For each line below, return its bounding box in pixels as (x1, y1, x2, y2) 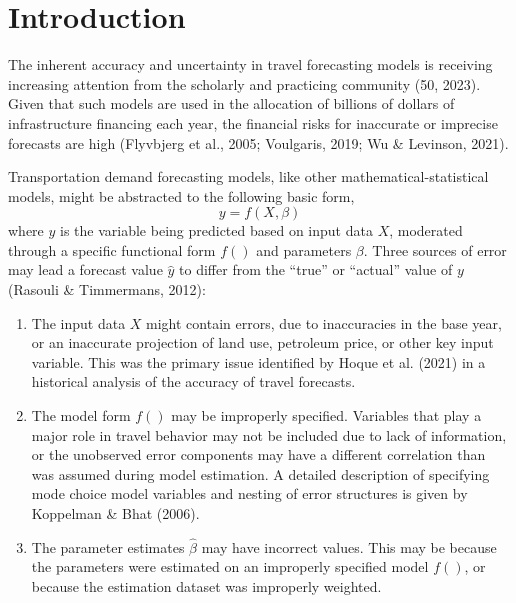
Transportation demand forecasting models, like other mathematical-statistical (8, 166, 489, 187)
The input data (31, 312, 126, 333)
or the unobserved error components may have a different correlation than (31, 444, 486, 465)
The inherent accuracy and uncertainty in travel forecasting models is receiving (8, 54, 493, 75)
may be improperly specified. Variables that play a (171, 405, 482, 426)
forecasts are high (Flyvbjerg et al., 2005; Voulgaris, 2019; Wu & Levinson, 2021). (8, 132, 509, 153)
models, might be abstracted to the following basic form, (8, 185, 355, 206)
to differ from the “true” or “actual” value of (179, 259, 453, 280)
